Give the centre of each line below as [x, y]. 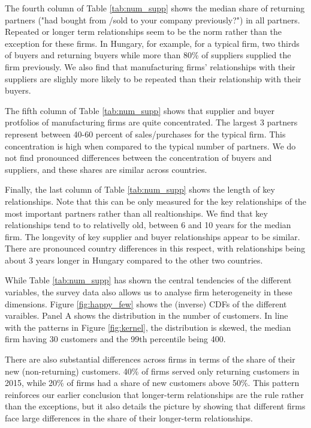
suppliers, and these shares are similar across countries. [106, 169]
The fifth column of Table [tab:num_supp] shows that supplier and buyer [140, 110]
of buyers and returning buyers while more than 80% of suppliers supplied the [148, 55]
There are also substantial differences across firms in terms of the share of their [150, 359]
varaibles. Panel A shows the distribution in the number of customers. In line [147, 315]
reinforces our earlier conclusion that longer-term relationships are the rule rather [154, 394]
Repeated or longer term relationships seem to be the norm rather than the [143, 32]
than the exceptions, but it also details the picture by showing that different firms [155, 406]
